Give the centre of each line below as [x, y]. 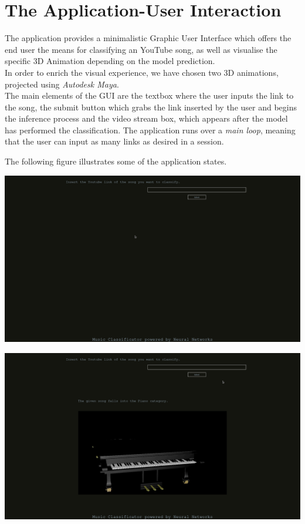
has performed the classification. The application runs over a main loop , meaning [150, 130]
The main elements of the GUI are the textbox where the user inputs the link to [149, 95]
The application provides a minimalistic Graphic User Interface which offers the [148, 38]
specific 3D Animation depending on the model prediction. [110, 61]
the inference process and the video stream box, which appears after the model [146, 118]
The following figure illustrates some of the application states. [116, 161]
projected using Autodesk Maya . [62, 84]
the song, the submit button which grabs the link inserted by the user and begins [151, 107]
